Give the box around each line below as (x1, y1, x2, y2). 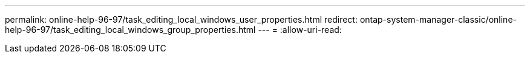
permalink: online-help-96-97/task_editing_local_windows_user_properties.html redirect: (5, 14, 358, 25)
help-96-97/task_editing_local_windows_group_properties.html (5, 25, 256, 35)
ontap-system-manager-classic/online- (359, 14, 517, 25)
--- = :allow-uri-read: (258, 25, 342, 35)
